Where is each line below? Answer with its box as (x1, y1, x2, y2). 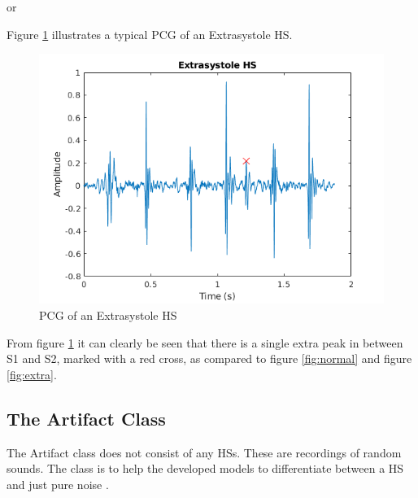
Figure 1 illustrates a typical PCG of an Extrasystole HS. (7, 25, 293, 42)
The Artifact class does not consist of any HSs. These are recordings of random (7, 443, 402, 461)
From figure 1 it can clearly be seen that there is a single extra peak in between (7, 334, 403, 351)
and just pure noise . (7, 475, 109, 492)
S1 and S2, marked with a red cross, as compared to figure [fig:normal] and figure (7, 350, 412, 367)
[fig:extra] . (7, 365, 57, 382)
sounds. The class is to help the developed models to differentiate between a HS (7, 460, 404, 477)
